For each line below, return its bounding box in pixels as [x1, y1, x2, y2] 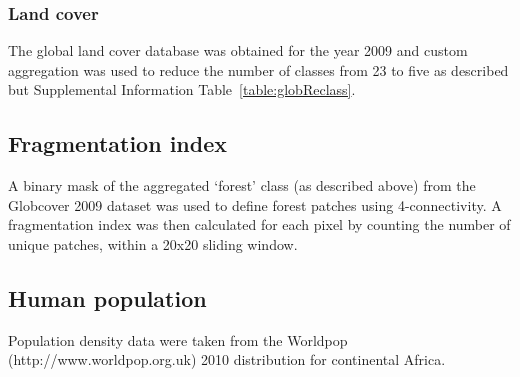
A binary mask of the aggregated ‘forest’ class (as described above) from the [8, 175, 476, 196]
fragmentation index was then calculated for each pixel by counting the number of [8, 214, 511, 235]
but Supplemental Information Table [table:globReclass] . [8, 79, 356, 100]
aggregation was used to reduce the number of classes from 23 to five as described [8, 59, 509, 80]
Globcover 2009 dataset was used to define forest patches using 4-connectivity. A [8, 194, 502, 215]
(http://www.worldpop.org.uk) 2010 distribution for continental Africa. [8, 349, 446, 370]
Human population [8, 282, 207, 313]
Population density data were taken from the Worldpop [8, 329, 348, 350]
